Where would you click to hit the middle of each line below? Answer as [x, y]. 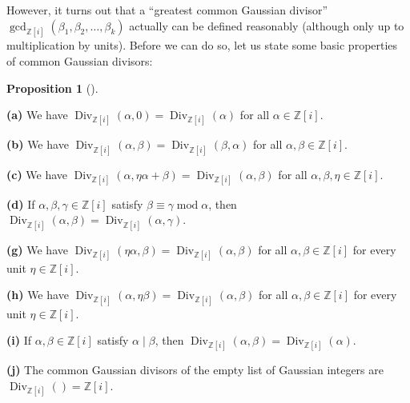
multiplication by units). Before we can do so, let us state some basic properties [202, 45]
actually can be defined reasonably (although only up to [267, 25]
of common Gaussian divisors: [80, 61]
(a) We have [37, 115]
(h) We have [38, 295]
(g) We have [37, 249]
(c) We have [37, 174]
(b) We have [38, 144]
